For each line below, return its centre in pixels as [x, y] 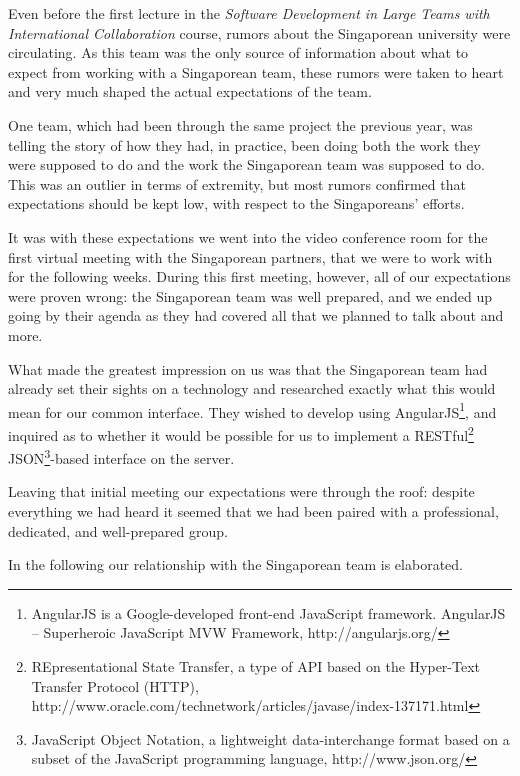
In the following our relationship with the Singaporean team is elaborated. [235, 564]
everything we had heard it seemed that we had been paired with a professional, [253, 511]
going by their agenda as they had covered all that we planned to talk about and [256, 315]
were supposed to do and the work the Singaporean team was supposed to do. [246, 164]
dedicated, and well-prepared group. [118, 530]
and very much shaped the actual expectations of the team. [190, 91]
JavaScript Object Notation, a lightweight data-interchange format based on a [270, 738]
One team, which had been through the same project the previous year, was [240, 124]
